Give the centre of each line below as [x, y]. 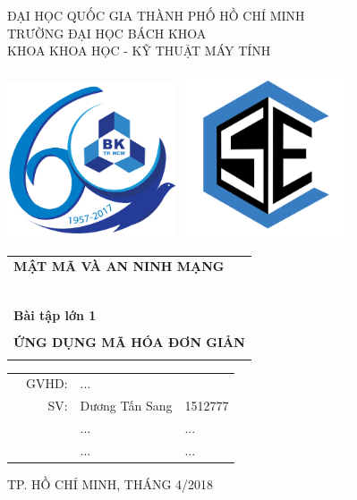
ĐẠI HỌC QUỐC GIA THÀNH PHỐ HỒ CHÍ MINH [156, 15]
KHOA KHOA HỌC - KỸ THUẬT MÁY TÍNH [139, 51]
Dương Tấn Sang [126, 406]
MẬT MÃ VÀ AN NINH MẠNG [119, 266]
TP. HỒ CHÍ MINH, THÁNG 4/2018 [110, 484]
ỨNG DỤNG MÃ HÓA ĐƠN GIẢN [129, 342]
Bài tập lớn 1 [55, 315]
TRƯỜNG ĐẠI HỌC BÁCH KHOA [107, 33]
